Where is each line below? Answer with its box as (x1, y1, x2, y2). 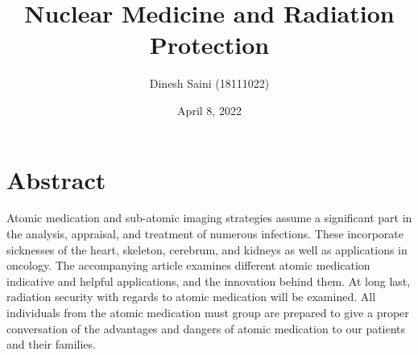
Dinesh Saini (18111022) (149, 75, 270, 92)
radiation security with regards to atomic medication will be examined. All (6, 288, 376, 305)
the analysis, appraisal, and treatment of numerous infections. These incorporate (6, 225, 404, 242)
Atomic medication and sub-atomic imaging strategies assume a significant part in (6, 209, 412, 226)
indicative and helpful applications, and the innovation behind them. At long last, (6, 272, 411, 289)
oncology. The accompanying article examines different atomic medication (6, 257, 370, 274)
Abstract (6, 163, 106, 196)
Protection (149, 28, 270, 61)
